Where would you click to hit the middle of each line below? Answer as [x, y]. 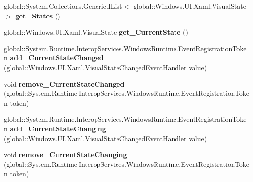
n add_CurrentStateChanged [54, 58]
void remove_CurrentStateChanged [64, 83]
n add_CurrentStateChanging [55, 128]
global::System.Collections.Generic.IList [63, 6]
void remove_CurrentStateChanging [66, 155]
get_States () [38, 15]
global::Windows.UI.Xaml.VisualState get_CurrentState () [96, 32]
